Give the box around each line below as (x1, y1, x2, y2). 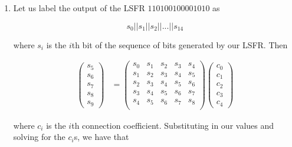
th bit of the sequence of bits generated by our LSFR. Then (71, 38, 288, 51)
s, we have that (74, 131, 129, 143)
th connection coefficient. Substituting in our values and (71, 119, 274, 131)
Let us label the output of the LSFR (13, 2, 145, 14)
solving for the (13, 131, 65, 143)
